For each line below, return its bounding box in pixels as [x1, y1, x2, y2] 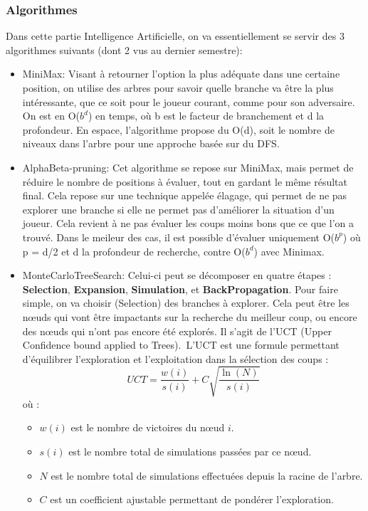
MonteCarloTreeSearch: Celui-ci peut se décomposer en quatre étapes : [22, 268, 332, 283]
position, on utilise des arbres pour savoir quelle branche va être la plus [22, 80, 334, 95]
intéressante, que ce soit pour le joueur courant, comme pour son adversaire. [22, 94, 355, 109]
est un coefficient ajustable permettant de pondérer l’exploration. [50, 492, 334, 507]
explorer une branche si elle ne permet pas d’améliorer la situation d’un [22, 201, 335, 216]
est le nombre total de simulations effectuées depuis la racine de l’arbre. [51, 468, 363, 483]
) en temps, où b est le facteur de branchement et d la [88, 108, 325, 123]
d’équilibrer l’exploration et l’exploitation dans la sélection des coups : [22, 351, 329, 366]
